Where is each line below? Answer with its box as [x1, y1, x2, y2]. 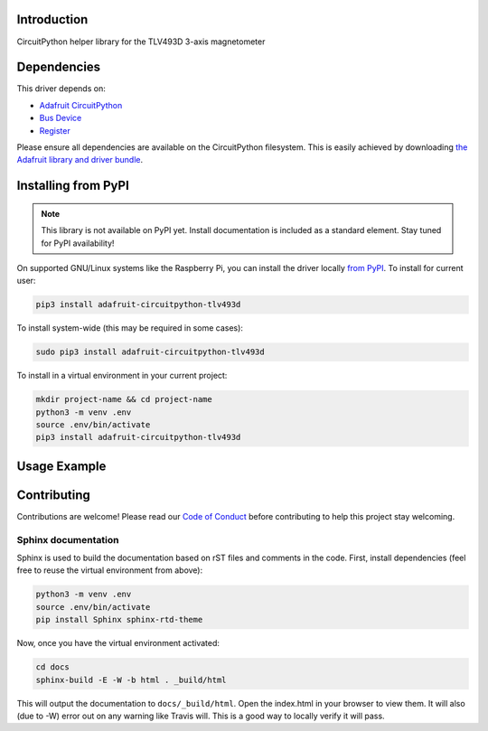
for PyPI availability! [41, 238, 115, 248]
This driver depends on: [16, 83, 106, 94]
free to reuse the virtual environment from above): [16, 565, 203, 576]
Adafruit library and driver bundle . [16, 155, 144, 165]
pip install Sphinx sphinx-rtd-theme [35, 614, 203, 625]
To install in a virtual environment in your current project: [16, 370, 228, 381]
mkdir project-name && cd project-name [35, 394, 212, 405]
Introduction [16, 12, 89, 27]
